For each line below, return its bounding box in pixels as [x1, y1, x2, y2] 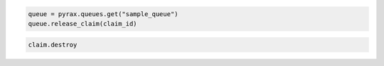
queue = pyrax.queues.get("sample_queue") [28, 10, 178, 18]
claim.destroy [28, 41, 78, 48]
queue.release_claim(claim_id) [28, 20, 138, 27]
